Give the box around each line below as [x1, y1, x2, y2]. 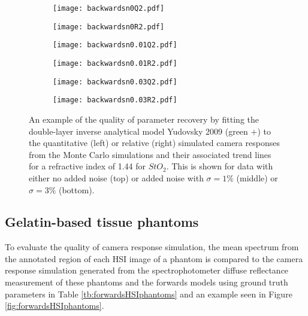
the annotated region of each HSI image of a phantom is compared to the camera [5, 252, 303, 265]
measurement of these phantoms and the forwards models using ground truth [5, 276, 288, 288]
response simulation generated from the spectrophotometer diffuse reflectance [5, 264, 289, 276]
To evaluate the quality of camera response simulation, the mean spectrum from [5, 241, 299, 253]
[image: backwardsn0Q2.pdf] [53, 4, 165, 13]
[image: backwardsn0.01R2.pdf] [53, 59, 177, 68]
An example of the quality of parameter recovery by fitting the [29, 113, 259, 125]
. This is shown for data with [166, 160, 273, 172]
